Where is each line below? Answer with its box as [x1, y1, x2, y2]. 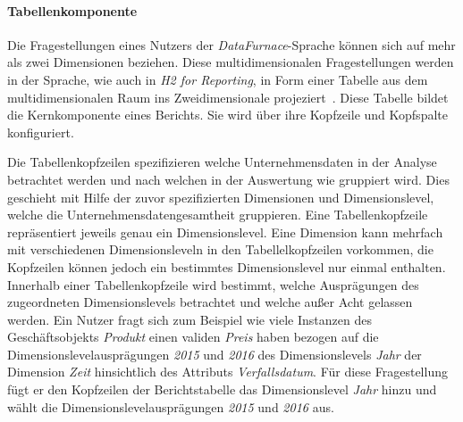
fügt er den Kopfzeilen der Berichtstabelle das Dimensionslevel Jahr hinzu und [7, 380, 437, 399]
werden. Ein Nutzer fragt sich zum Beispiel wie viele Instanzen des [7, 310, 372, 328]
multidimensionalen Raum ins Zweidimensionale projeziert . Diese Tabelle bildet [7, 87, 449, 106]
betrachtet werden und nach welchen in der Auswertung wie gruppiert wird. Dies [7, 170, 450, 188]
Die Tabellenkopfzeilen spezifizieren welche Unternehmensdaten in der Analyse [7, 153, 437, 171]
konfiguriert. [7, 122, 74, 141]
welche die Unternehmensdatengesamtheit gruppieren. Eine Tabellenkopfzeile [7, 205, 428, 224]
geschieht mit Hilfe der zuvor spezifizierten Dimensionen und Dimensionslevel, [7, 187, 434, 206]
